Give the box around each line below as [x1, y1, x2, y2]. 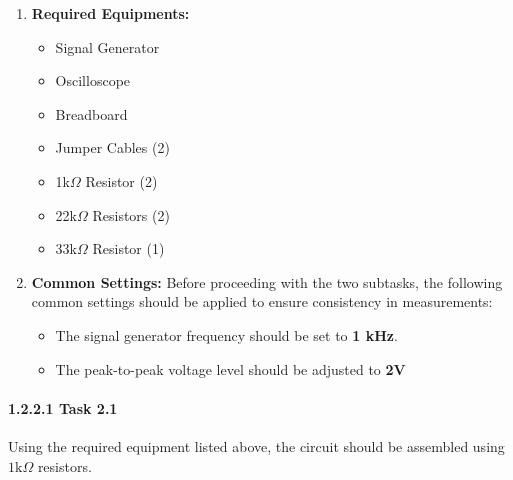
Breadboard [55, 103, 128, 124]
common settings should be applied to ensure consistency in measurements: [31, 291, 493, 312]
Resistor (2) [85, 170, 158, 191]
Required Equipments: [31, 3, 190, 23]
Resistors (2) [92, 204, 170, 225]
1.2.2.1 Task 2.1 [8, 397, 118, 418]
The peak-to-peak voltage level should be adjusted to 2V [55, 358, 406, 379]
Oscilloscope [55, 70, 131, 91]
